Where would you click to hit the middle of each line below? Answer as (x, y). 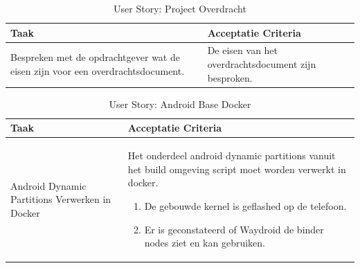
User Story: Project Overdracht (180, 8)
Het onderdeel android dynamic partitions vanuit (232, 155)
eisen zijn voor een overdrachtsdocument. (98, 70)
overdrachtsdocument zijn (262, 64)
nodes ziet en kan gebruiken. (205, 243)
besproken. (230, 77)
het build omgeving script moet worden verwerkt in (237, 169)
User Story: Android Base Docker (180, 104)
